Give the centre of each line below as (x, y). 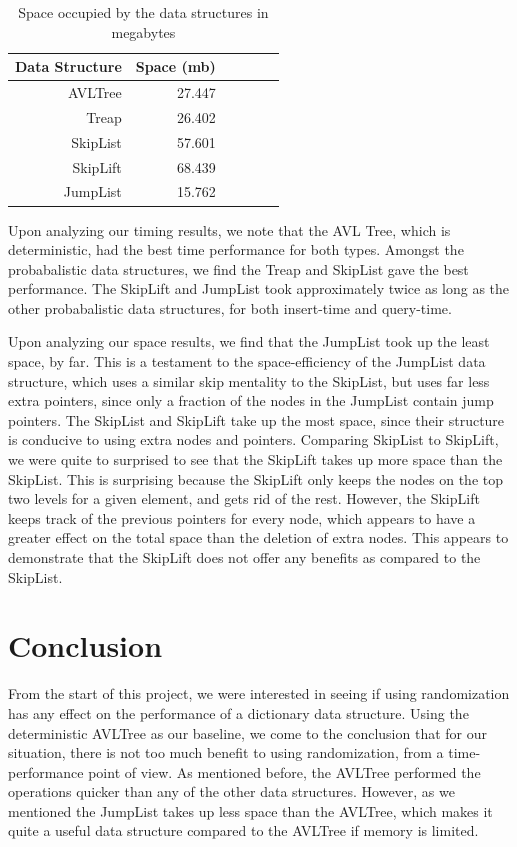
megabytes (143, 31)
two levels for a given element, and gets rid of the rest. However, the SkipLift (244, 498)
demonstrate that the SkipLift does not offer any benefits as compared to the (244, 557)
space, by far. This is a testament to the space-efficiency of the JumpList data (247, 361)
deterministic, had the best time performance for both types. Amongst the (236, 249)
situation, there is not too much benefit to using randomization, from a (226, 752)
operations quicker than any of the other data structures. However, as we (231, 791)
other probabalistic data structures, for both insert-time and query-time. (230, 307)
